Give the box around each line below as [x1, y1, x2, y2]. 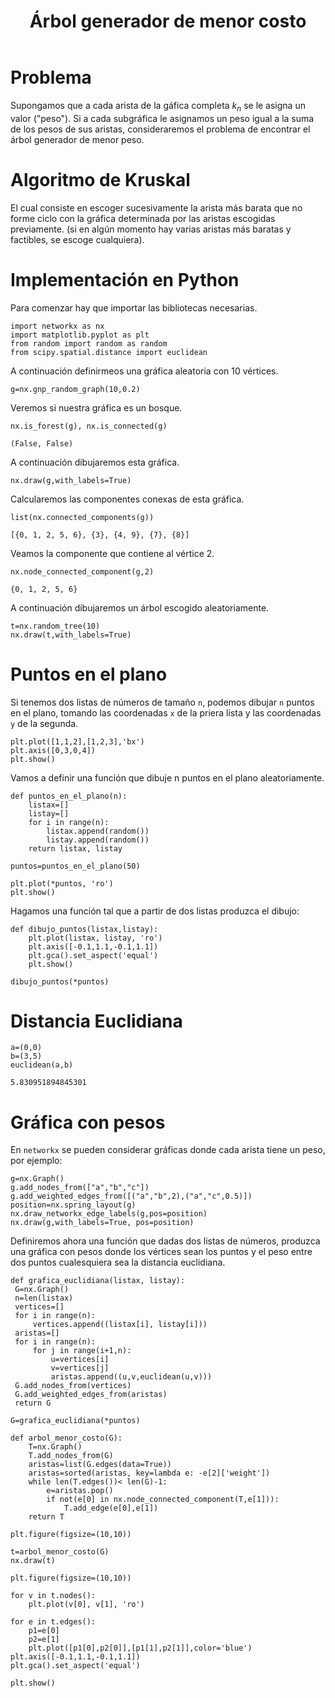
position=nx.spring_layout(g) [10, 1200, 137, 1210]
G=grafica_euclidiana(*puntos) [10, 1416, 141, 1426]
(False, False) [10, 438, 74, 449]
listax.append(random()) [46, 826, 150, 836]
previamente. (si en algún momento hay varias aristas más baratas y [10, 223, 292, 235]
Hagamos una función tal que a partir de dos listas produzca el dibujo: [10, 905, 300, 917]
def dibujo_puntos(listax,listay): [10, 924, 159, 934]
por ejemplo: [10, 1155, 63, 1167]
